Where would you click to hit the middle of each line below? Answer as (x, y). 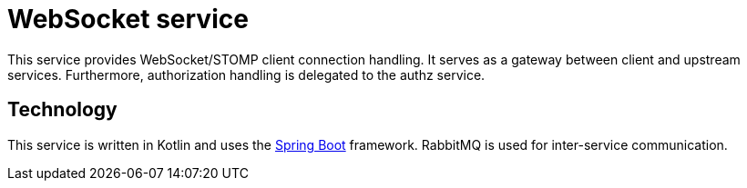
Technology (62, 110)
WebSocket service (128, 19)
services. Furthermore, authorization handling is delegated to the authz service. (246, 74)
